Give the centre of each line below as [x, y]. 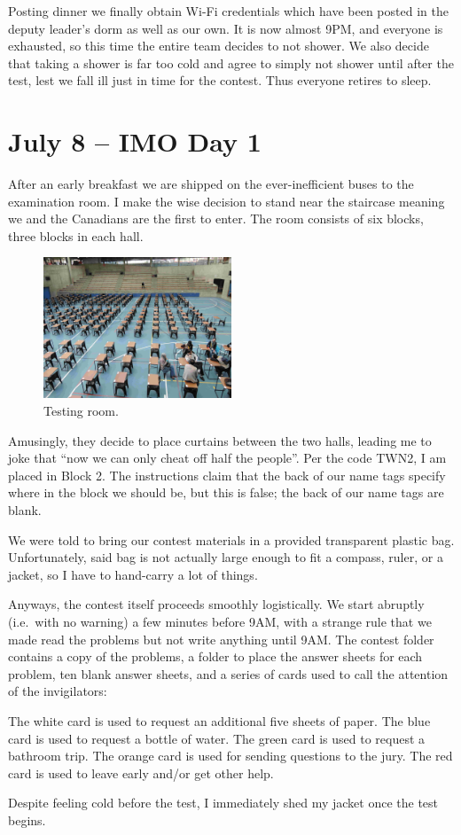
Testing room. [81, 411]
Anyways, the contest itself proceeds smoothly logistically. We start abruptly [216, 604]
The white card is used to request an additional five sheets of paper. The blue [219, 720]
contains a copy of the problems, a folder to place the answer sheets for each [215, 656]
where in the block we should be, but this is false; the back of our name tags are [226, 492]
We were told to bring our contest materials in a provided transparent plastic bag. [231, 539]
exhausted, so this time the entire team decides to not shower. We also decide [219, 46]
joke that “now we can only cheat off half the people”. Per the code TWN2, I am [227, 458]
